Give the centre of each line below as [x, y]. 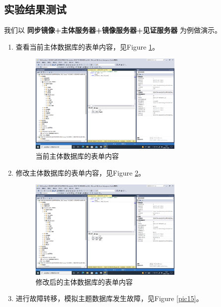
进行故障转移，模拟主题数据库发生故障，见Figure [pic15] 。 [109, 298]
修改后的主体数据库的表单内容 [84, 281]
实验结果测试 [35, 9]
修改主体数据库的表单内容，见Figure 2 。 [80, 172]
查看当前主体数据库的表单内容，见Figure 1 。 [87, 46]
